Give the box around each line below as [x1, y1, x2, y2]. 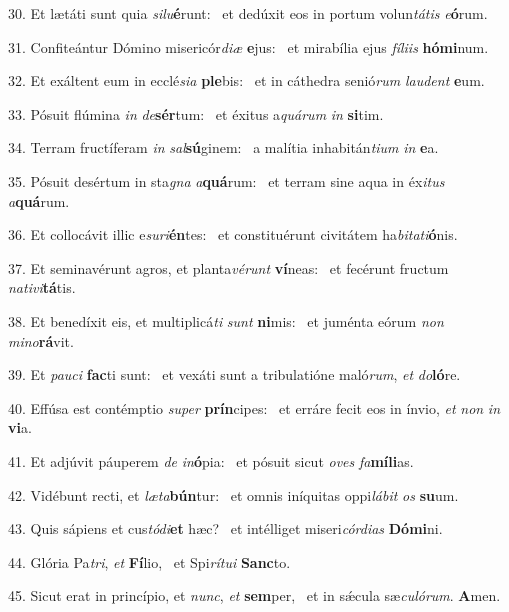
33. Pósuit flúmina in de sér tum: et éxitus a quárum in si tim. [8, 103, 384, 124]
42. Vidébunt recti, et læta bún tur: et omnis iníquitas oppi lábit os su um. [8, 484, 459, 505]
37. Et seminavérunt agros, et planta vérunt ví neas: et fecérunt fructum [8, 257, 449, 278]
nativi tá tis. [8, 277, 76, 298]
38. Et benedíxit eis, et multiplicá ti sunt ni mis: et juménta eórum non [8, 310, 444, 331]
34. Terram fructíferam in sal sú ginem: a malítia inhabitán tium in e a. [8, 137, 439, 158]
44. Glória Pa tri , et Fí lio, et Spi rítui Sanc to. [8, 551, 291, 572]
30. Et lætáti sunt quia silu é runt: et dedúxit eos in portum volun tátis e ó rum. [8, 3, 488, 23]
